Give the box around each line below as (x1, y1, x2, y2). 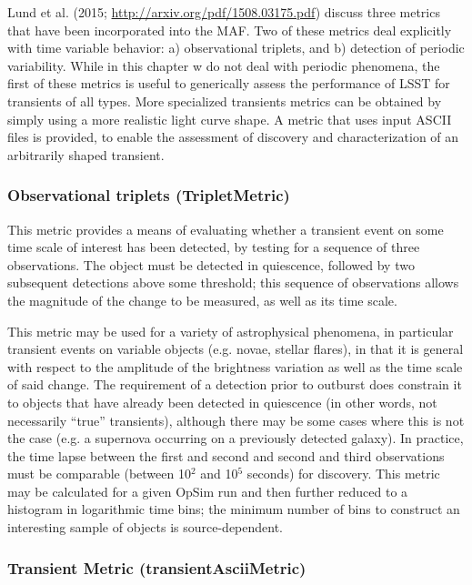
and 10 (200, 464, 238, 483)
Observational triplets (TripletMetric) (7, 184, 290, 207)
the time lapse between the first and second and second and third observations (7, 446, 445, 465)
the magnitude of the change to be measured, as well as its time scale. (7, 290, 397, 309)
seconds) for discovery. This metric (246, 464, 440, 483)
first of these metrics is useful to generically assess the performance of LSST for (7, 74, 450, 93)
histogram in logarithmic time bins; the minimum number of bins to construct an (7, 499, 460, 519)
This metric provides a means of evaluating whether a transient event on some (7, 219, 444, 238)
